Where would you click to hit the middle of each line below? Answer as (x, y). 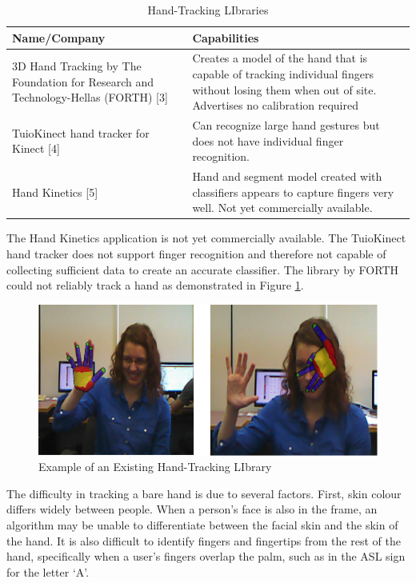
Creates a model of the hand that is (280, 58)
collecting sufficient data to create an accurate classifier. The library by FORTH (202, 269)
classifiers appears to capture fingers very (293, 192)
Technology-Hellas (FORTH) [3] (90, 97)
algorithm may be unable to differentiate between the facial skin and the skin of (202, 524)
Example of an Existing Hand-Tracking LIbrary (155, 467)
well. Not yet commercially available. (282, 208)
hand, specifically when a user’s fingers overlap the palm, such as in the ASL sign (206, 556)
